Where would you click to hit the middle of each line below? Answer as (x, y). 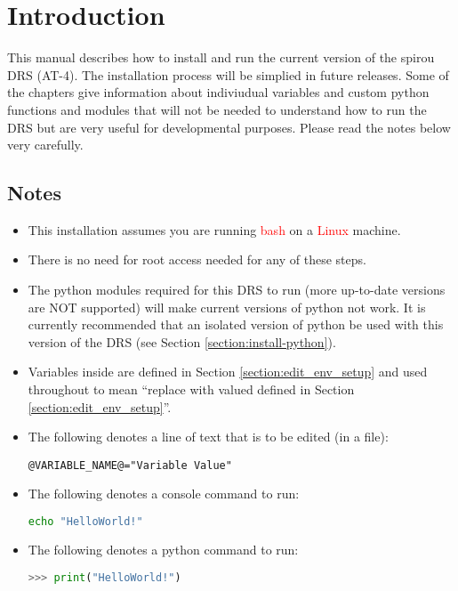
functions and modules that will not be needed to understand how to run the (217, 109)
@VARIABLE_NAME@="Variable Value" (130, 465)
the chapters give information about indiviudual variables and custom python (218, 92)
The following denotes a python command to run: (163, 549)
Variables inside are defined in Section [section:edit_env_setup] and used (228, 372)
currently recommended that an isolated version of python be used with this (236, 324)
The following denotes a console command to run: (164, 494)
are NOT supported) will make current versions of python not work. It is (227, 307)
